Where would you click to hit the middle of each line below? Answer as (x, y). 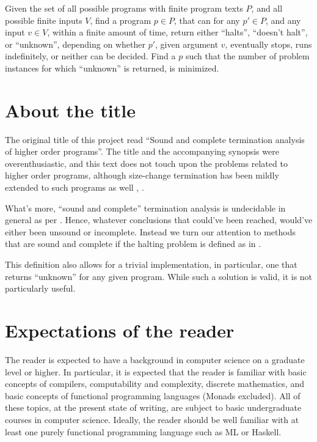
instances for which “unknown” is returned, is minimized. (112, 68)
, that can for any (207, 20)
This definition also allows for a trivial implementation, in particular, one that (151, 264)
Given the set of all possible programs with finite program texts (124, 8)
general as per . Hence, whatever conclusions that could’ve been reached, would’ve (159, 220)
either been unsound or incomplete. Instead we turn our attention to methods (151, 231)
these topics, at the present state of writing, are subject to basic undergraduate (153, 407)
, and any (283, 20)
